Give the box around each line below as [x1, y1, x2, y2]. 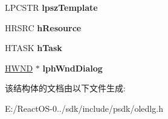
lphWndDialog [42, 61, 103, 74]
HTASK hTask [5, 41, 62, 54]
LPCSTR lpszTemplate [5, 1, 98, 13]
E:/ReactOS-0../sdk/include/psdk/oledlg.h [5, 102, 163, 114]
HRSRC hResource [5, 21, 82, 34]
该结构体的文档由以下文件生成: [5, 82, 126, 94]
